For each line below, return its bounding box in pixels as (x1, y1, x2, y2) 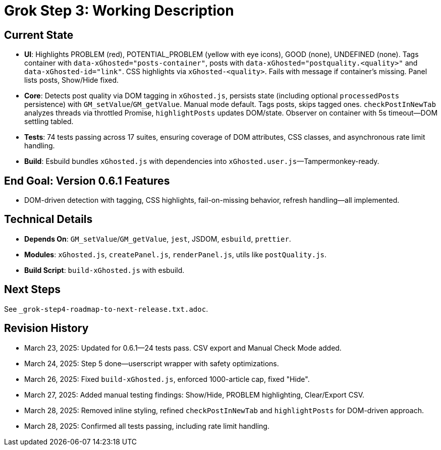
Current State (4, 28, 74, 41)
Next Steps (4, 283, 61, 296)
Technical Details (4, 213, 93, 226)
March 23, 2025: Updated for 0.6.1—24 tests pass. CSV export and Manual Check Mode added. (24, 343, 342, 352)
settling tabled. (24, 117, 74, 126)
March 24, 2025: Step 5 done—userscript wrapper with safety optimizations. (24, 359, 279, 368)
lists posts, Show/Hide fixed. (24, 76, 119, 85)
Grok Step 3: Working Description (4, 2, 234, 19)
